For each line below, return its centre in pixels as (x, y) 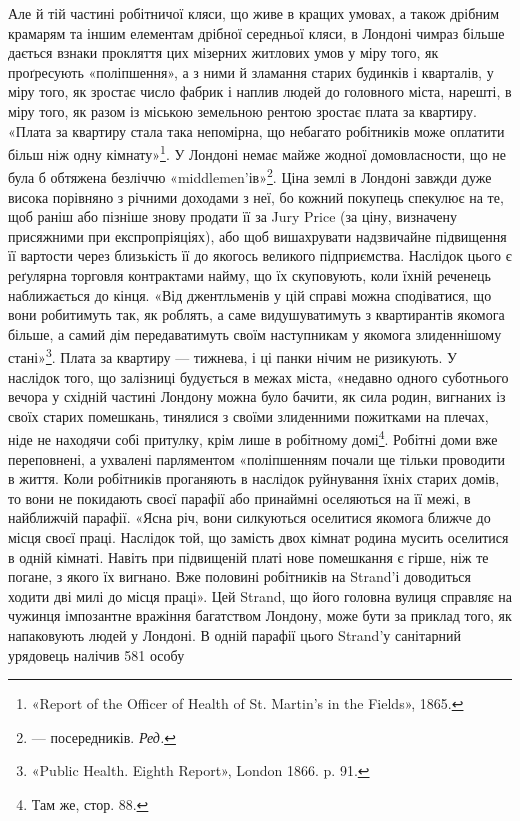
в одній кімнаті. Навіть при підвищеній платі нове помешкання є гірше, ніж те (248, 556)
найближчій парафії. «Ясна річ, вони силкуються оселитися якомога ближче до (249, 517)
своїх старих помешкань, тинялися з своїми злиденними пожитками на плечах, (248, 415)
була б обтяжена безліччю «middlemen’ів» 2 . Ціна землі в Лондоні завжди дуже (250, 176)
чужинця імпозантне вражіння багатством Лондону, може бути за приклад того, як (260, 615)
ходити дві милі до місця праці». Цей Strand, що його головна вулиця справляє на (260, 595)
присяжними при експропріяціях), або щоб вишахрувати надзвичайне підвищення (257, 235)
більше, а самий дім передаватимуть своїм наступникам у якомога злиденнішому (255, 333)
